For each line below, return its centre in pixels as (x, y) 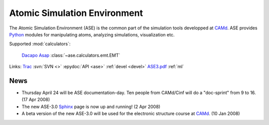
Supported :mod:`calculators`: (40, 44)
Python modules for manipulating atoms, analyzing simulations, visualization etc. (92, 34)
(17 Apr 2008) (36, 100)
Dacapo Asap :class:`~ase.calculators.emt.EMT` (71, 55)
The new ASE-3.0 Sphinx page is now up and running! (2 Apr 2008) (91, 107)
